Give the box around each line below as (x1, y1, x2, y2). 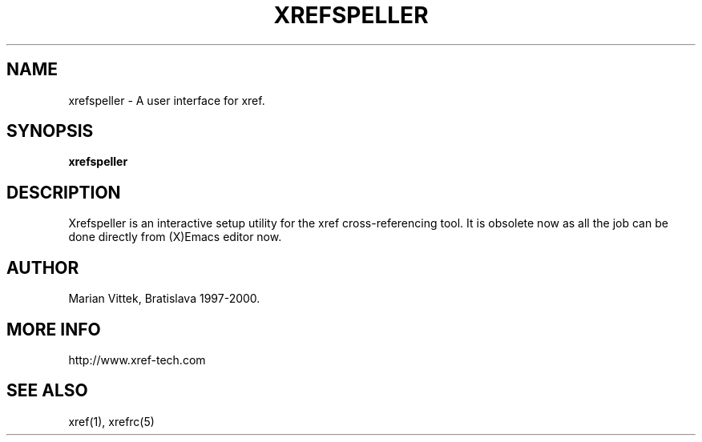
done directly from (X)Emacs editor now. (68, 230, 282, 244)
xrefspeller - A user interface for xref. (68, 93, 265, 107)
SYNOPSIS (6, 121, 94, 142)
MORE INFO (6, 319, 101, 340)
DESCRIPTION (6, 182, 121, 203)
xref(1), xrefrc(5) (68, 414, 155, 428)
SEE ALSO (6, 380, 88, 401)
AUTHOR (6, 257, 79, 278)
